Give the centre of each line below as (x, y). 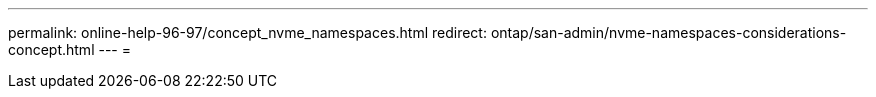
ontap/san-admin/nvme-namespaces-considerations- (668, 32)
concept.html (51, 49)
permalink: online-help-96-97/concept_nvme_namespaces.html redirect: (247, 32)
